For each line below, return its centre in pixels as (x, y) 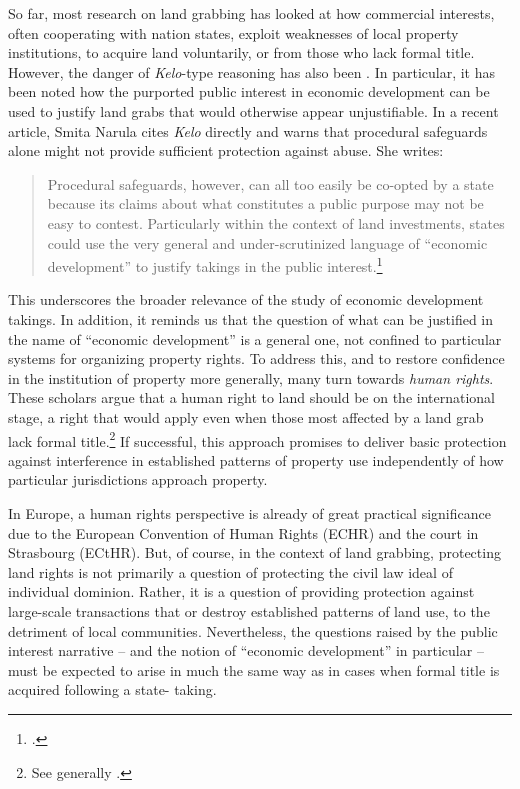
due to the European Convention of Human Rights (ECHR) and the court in (243, 532)
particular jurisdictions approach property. (138, 479)
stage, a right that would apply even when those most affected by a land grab (246, 416)
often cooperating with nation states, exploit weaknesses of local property (233, 32)
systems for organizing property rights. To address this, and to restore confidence (256, 358)
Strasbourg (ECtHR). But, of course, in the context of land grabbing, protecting (254, 552)
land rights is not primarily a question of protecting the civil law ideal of (230, 571)
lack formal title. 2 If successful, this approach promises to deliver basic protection (257, 439)
